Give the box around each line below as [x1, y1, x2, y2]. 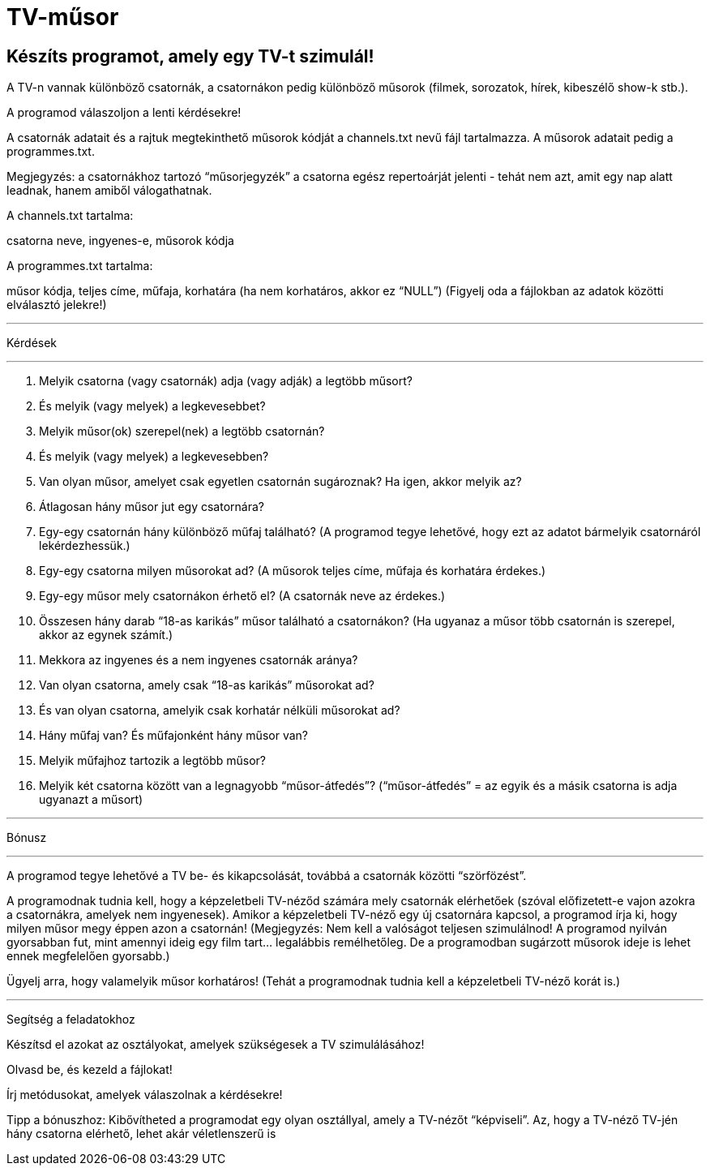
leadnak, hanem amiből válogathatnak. [6, 183, 212, 198]
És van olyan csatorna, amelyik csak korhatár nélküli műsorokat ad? [39, 703, 400, 718]
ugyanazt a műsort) [39, 792, 143, 807]
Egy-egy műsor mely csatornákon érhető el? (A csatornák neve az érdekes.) [39, 589, 446, 603]
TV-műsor [6, 3, 119, 31]
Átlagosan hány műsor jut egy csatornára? [39, 500, 264, 514]
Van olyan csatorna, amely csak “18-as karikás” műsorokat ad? [39, 678, 374, 693]
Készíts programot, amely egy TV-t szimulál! [6, 45, 374, 67]
